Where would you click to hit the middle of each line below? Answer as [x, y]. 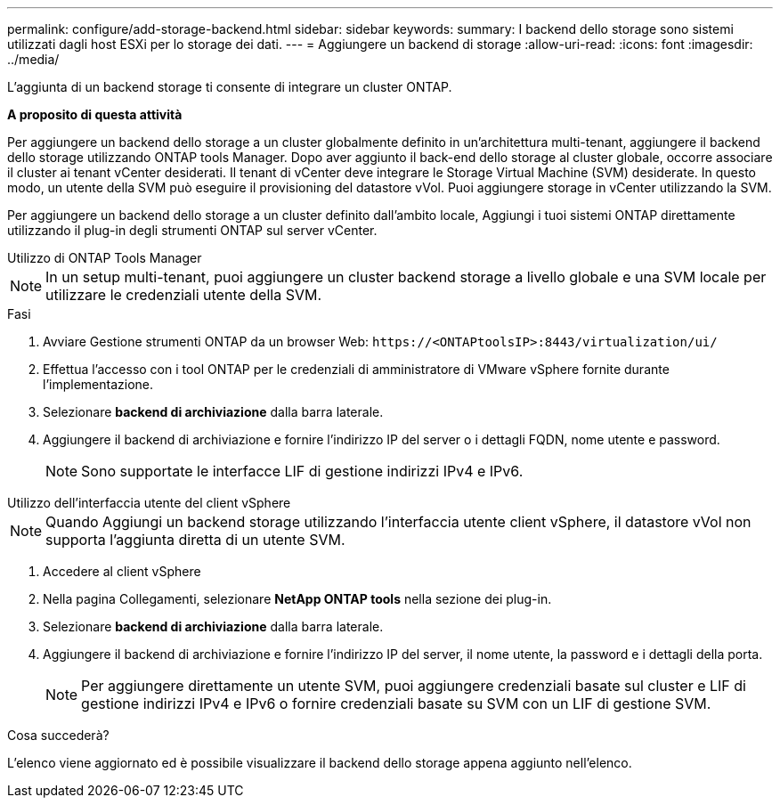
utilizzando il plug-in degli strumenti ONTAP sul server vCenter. [192, 230]
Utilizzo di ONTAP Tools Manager [105, 258]
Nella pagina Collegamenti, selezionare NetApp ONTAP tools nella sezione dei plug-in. [297, 599]
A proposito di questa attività [95, 114]
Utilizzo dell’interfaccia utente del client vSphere [149, 503]
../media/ [33, 59]
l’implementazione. [98, 384]
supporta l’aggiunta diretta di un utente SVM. [195, 540]
